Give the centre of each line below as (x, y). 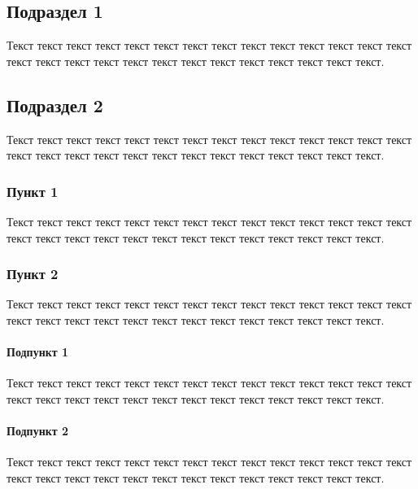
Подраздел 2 (55, 105)
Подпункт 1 (38, 352)
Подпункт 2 (38, 431)
